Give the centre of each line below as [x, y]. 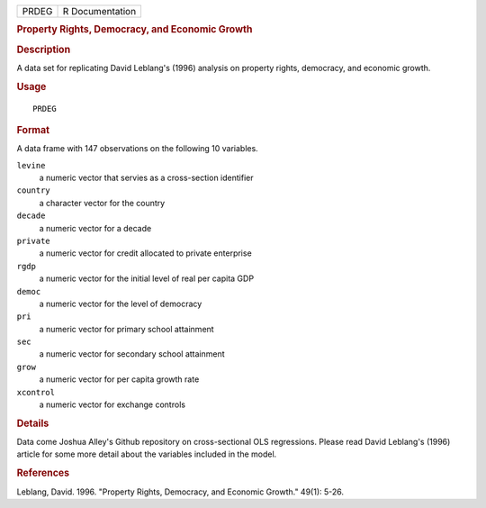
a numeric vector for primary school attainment [127, 329]
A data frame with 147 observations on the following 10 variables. [137, 149]
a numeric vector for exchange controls [112, 404]
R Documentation [99, 11]
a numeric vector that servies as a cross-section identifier [146, 178]
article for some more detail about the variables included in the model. [147, 454]
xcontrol [36, 392]
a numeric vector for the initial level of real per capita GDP [147, 278]
